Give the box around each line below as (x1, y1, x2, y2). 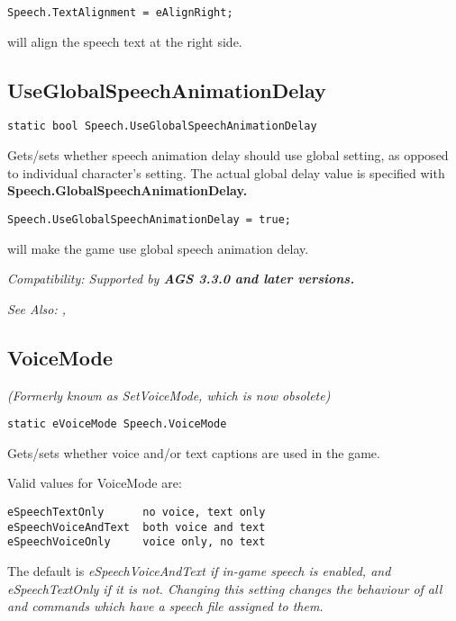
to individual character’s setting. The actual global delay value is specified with (7, 163, 445, 182)
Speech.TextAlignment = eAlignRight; (7, 6, 233, 19)
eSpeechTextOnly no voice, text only (7, 505, 266, 518)
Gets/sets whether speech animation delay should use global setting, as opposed (7, 146, 449, 165)
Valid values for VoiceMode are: (7, 473, 182, 492)
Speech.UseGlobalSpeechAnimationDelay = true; (7, 212, 291, 226)
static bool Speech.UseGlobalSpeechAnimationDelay (7, 120, 317, 133)
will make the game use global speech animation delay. (7, 238, 309, 257)
